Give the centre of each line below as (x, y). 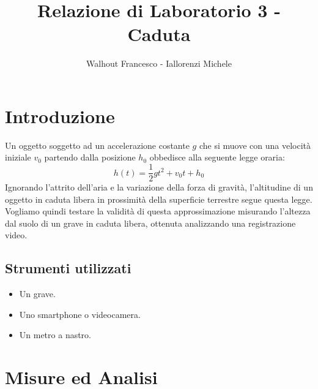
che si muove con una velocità (255, 145)
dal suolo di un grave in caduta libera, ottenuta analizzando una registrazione (150, 223)
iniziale (18, 157)
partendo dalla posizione (90, 157)
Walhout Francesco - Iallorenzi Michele (159, 63)
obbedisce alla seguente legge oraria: (217, 157)
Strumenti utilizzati (68, 268)
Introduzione (60, 115)
